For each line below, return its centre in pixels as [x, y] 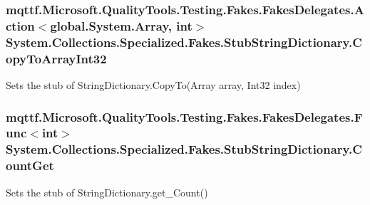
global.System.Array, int [121, 25]
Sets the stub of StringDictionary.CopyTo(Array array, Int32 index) [153, 84]
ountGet [30, 165]
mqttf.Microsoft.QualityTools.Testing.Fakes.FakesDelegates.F [184, 116]
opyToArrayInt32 [56, 58]
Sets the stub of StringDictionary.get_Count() [107, 192]
